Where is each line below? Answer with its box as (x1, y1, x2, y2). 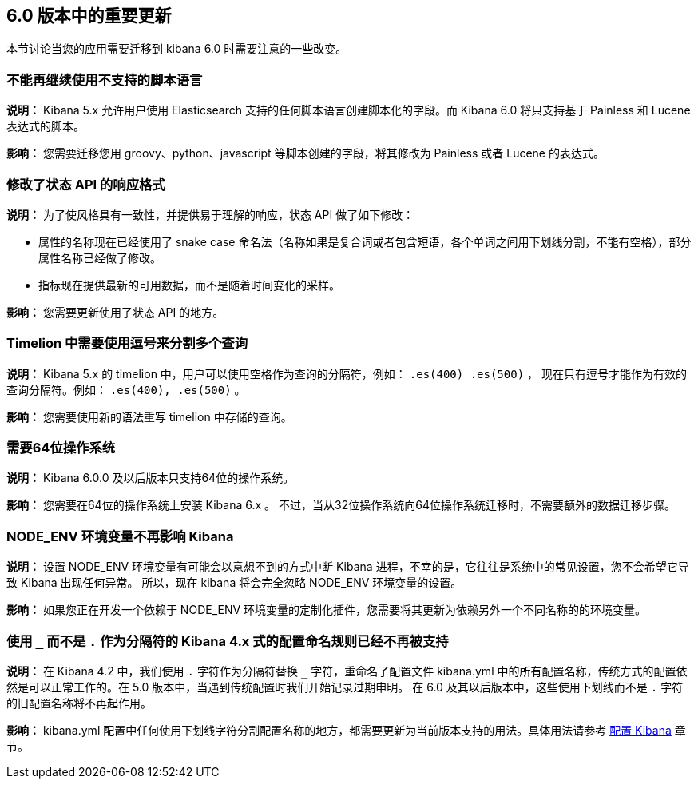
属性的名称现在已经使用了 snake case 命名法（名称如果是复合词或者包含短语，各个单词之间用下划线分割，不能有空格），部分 (38, 234, 692, 249)
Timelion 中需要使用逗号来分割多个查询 (6, 335, 248, 352)
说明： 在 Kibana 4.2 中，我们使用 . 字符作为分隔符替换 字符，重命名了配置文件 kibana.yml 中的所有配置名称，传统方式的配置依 (6, 663, 688, 678)
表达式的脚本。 (6, 119, 85, 133)
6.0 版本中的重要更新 (6, 6, 172, 26)
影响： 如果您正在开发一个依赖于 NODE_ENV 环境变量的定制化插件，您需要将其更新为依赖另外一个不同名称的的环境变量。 (6, 603, 647, 617)
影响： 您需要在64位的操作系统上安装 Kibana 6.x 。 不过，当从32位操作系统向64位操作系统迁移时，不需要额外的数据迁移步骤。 (6, 498, 676, 512)
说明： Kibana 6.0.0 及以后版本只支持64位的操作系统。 (6, 471, 295, 485)
